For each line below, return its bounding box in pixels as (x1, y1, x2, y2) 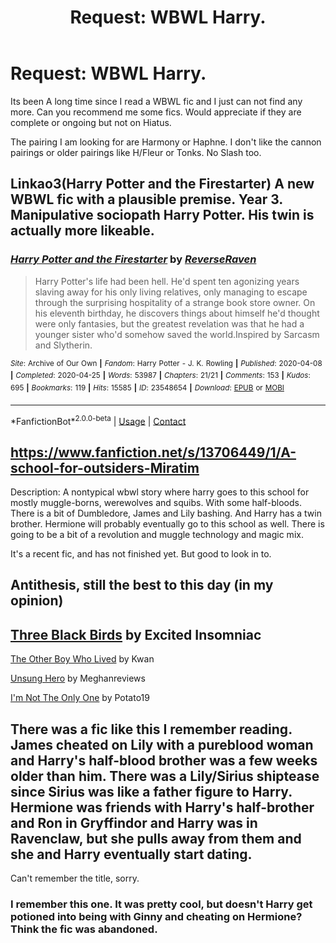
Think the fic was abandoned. (10, 922, 158, 936)
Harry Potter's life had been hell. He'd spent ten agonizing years (34, 275, 300, 287)
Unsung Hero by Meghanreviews (10, 672, 146, 685)
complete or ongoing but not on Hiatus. (10, 116, 172, 128)
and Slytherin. (34, 339, 93, 351)
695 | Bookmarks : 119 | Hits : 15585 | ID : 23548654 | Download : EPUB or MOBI (10, 382, 285, 393)
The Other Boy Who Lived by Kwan (10, 653, 155, 665)
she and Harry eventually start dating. (10, 846, 253, 863)
